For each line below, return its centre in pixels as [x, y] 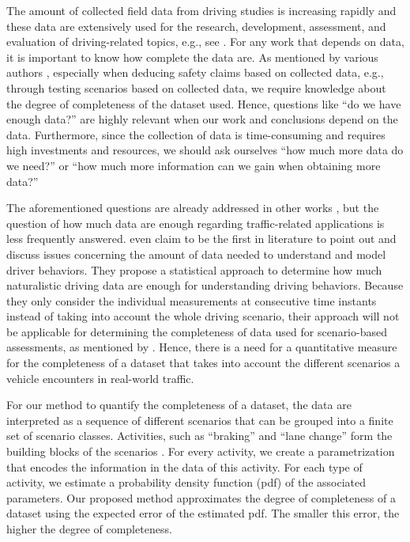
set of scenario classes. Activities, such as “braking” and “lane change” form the [199, 436]
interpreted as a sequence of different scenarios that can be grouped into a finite [200, 420]
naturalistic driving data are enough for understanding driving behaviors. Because [205, 285]
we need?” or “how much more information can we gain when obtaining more [194, 165]
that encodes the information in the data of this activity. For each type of [184, 466]
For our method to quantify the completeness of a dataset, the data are [179, 405]
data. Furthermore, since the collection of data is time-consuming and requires [196, 134]
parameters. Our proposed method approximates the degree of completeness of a [201, 497]
